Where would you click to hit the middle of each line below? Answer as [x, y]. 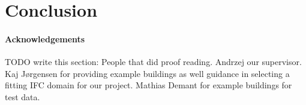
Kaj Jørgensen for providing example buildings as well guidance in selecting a [147, 73]
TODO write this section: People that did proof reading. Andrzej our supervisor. [153, 62]
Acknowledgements [45, 38]
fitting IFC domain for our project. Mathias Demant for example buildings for [148, 85]
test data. [22, 96]
